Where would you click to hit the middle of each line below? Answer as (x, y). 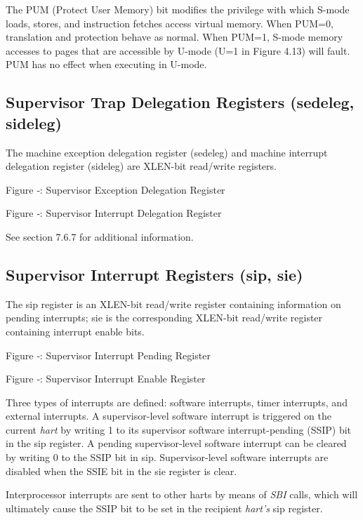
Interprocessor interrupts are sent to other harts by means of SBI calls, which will (182, 494)
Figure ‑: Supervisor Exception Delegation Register (115, 189)
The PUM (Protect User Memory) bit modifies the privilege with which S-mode (178, 9)
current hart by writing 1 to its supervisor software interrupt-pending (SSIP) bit (179, 429)
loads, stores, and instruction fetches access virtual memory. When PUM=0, (170, 23)
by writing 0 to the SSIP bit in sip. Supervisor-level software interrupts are (167, 457)
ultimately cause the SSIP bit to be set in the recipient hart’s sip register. (164, 508)
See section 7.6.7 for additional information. (100, 236)
